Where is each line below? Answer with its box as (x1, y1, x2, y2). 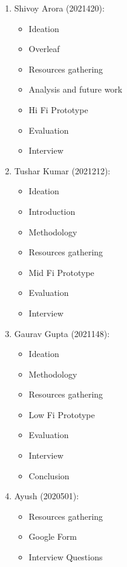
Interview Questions (28, 551, 103, 563)
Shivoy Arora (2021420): (14, 2, 105, 14)
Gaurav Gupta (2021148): (14, 327, 110, 339)
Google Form (28, 530, 77, 543)
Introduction (28, 205, 76, 217)
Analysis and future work (28, 83, 123, 96)
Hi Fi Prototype (28, 103, 88, 116)
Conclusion (28, 469, 70, 482)
